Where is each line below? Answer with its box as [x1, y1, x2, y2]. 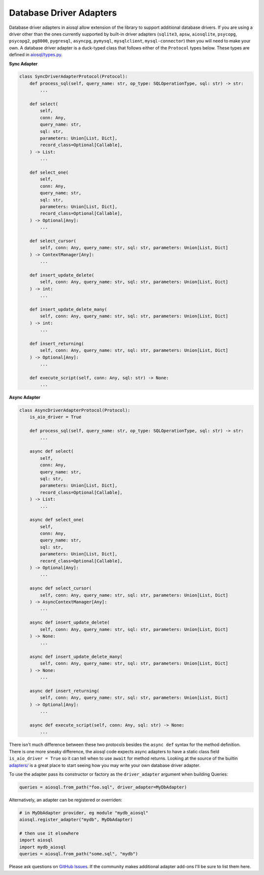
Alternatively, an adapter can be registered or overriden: [9, 797, 122, 803]
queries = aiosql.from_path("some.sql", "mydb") [19, 851, 138, 857]
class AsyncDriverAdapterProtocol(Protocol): [19, 407, 131, 413]
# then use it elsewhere [19, 830, 79, 836]
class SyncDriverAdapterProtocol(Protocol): [19, 74, 128, 79]
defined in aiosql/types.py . [9, 52, 63, 58]
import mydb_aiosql [19, 844, 66, 850]
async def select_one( [29, 517, 84, 523]
